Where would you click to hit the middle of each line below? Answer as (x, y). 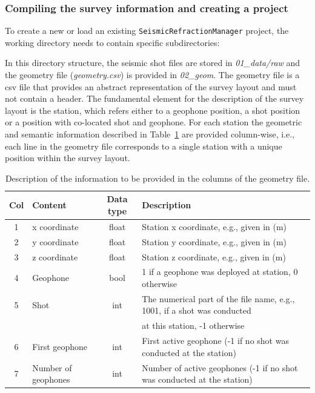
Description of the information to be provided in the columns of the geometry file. (157, 178)
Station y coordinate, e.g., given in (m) (214, 241)
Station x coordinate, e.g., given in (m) (214, 226)
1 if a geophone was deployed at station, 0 (220, 272)
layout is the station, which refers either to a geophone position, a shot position (153, 110)
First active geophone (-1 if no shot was (215, 341)
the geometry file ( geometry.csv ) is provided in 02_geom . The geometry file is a (152, 75)
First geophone (60, 346)
